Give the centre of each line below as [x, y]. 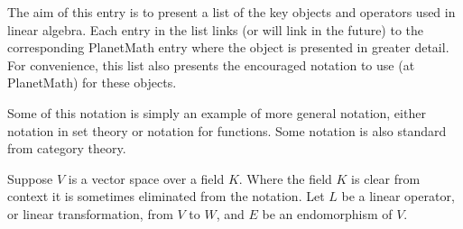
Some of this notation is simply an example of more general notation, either [217, 112]
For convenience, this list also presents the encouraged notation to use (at [211, 64]
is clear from [386, 178]
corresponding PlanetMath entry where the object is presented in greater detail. [228, 47]
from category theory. [67, 148]
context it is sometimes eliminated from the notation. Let [166, 196]
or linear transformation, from [90, 213]
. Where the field [285, 178]
